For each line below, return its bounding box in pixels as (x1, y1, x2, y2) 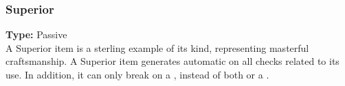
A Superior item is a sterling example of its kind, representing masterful (5, 40, 309, 55)
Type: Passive (5, 27, 67, 42)
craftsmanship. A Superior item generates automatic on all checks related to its (5, 54, 340, 68)
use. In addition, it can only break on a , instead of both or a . (5, 68, 269, 81)
